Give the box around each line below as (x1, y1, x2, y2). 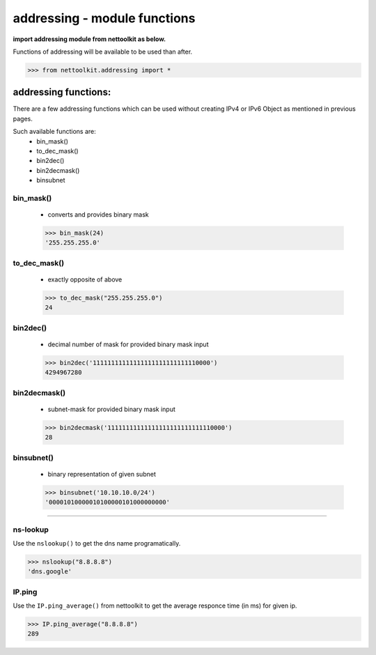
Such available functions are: (13, 128, 97, 136)
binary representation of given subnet (47, 470, 156, 478)
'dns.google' (27, 568, 72, 576)
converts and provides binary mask (47, 210, 149, 219)
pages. (13, 114, 33, 123)
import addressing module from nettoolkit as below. (13, 35, 166, 43)
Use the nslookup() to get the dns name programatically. (13, 539, 181, 547)
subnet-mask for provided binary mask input (47, 405, 175, 413)
